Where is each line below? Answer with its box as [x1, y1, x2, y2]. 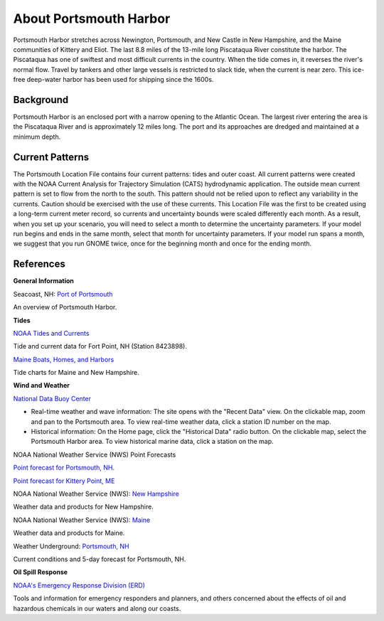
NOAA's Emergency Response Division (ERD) [13, 580, 146, 590]
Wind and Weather [13, 381, 70, 390]
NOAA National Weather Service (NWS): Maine [13, 516, 151, 524]
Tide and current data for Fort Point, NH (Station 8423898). [13, 342, 188, 351]
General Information [13, 277, 75, 285]
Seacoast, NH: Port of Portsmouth [13, 290, 113, 298]
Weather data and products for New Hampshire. [13, 502, 154, 511]
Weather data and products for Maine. [13, 529, 125, 537]
